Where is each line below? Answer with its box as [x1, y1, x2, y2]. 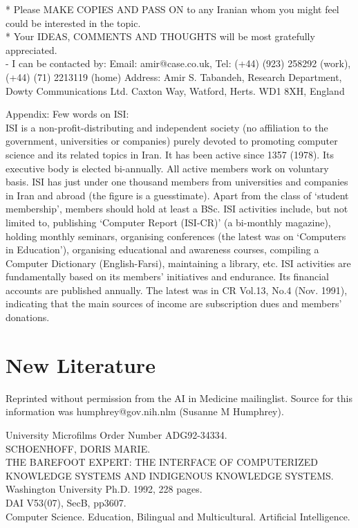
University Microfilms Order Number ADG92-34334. [6, 427, 227, 441]
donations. [6, 310, 50, 325]
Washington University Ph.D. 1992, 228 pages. [6, 482, 202, 496]
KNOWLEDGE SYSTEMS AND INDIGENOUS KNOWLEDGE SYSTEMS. [6, 468, 334, 482]
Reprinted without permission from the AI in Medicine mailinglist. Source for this [6, 390, 353, 405]
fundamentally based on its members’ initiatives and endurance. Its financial [6, 269, 329, 284]
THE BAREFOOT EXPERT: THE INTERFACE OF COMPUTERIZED [6, 455, 318, 469]
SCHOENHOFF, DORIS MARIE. [6, 441, 151, 455]
